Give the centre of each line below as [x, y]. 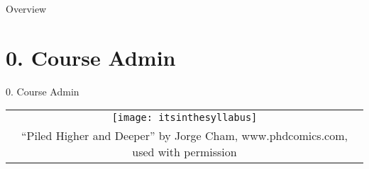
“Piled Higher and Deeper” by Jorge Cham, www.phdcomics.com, [184, 136]
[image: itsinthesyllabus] [184, 118]
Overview [26, 8]
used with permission [184, 152]
